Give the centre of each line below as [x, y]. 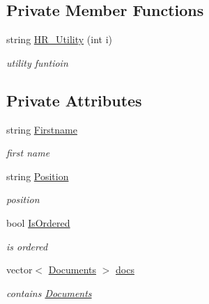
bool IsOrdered [38, 222]
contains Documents [49, 293]
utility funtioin [37, 62]
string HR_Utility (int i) [60, 39]
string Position [38, 176]
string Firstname [42, 129]
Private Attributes [74, 100]
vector [20, 270]
